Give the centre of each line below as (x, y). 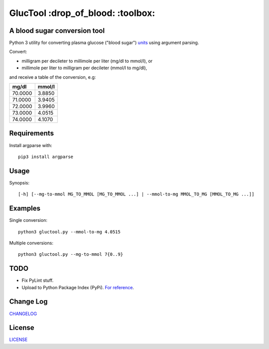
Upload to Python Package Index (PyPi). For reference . (78, 287)
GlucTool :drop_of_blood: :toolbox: (82, 13)
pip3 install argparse (46, 157)
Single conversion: (28, 220)
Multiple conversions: (31, 243)
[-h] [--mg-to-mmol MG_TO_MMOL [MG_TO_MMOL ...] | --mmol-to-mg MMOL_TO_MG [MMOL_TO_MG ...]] (136, 194)
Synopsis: (19, 182)
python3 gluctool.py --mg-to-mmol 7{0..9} (71, 255)
